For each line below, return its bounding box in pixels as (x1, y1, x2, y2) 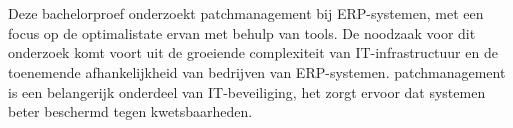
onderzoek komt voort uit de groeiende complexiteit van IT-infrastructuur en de (8, 42, 498, 63)
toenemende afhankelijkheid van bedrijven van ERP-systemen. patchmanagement (8, 61, 506, 82)
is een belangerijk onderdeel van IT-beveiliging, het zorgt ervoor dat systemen (8, 81, 486, 102)
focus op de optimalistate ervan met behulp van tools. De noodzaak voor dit (8, 22, 476, 43)
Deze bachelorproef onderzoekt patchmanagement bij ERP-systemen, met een (8, 3, 484, 24)
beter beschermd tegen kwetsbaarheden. (8, 101, 253, 122)
